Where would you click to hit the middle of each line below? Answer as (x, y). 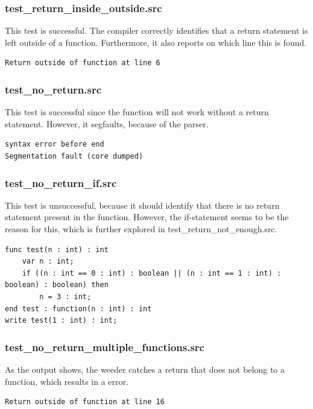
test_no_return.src (53, 89)
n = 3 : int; (65, 296)
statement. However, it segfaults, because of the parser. (107, 123)
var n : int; (48, 262)
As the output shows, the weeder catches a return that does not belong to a (145, 369)
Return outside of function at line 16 (85, 402)
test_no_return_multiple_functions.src (105, 347)
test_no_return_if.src (61, 182)
